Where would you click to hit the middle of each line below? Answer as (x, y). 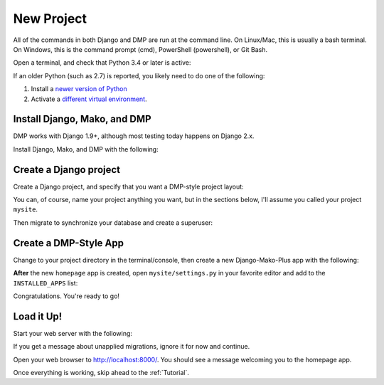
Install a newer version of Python (79, 89)
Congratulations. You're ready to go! (66, 296)
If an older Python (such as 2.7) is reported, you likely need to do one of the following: (139, 75)
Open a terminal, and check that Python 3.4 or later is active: (102, 63)
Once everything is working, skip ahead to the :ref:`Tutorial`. (101, 373)
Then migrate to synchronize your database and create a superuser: (113, 222)
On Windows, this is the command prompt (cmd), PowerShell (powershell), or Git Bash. (140, 49)
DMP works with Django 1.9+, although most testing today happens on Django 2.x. (134, 136)
